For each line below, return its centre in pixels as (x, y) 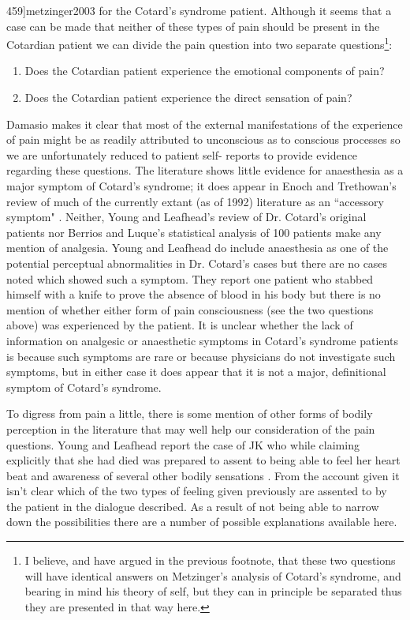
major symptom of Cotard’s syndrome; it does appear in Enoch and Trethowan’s (201, 186)
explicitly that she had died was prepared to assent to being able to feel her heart (203, 460)
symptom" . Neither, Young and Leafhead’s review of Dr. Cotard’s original (186, 217)
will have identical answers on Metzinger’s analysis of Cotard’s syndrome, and (213, 575)
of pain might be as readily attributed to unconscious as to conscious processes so (203, 139)
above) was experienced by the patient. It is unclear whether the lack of (180, 325)
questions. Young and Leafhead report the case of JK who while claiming (183, 444)
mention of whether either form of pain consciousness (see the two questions (190, 309)
